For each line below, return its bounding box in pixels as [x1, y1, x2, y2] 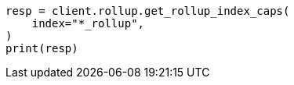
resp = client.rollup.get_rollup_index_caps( [5, 5, 290, 17]
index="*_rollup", [31, 17, 145, 30]
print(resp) [5, 42, 78, 55]
